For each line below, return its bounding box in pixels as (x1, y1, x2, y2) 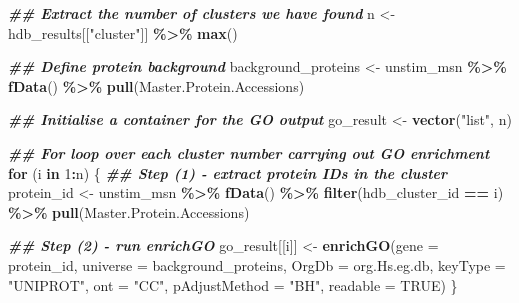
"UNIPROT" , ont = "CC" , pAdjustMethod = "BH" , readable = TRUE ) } (8, 274, 458, 295)
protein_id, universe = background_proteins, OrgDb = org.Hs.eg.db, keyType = (8, 254, 506, 275)
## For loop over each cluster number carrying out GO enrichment (8, 142, 490, 163)
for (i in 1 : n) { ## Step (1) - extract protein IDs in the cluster (8, 162, 448, 183)
